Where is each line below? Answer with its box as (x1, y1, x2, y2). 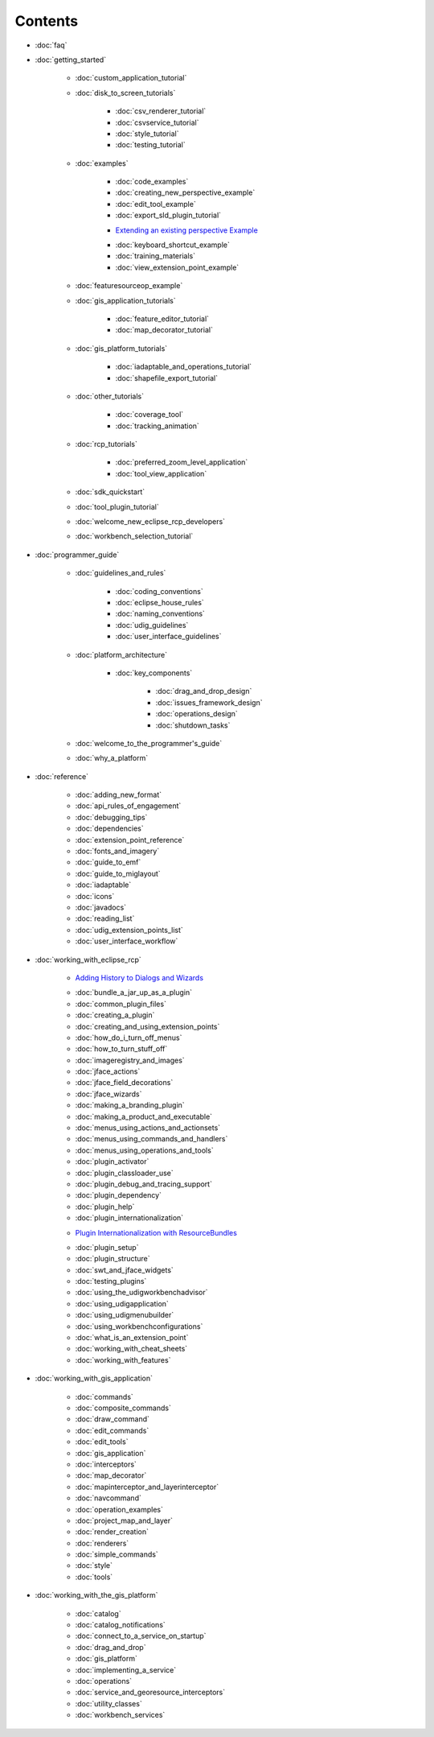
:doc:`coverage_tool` (115, 410, 184, 419)
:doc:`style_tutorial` (115, 129, 179, 138)
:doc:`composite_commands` (75, 1403, 172, 1413)
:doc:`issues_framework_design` (155, 697, 263, 708)
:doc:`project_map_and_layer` (75, 1516, 173, 1525)
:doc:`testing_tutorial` (115, 140, 186, 150)
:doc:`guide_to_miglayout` (75, 868, 161, 878)
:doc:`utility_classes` (75, 1698, 142, 1708)
